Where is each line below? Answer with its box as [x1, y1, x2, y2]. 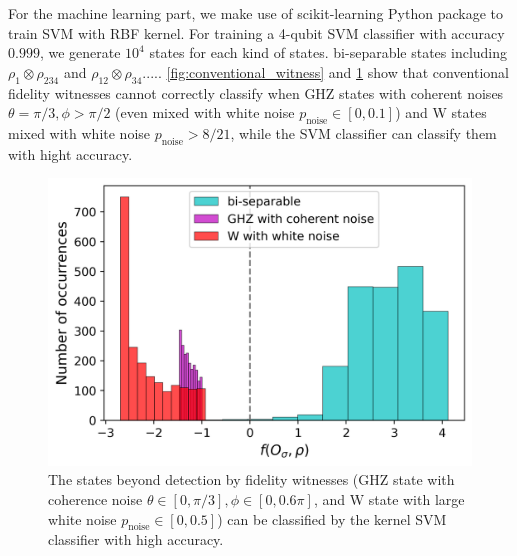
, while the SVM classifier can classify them [230, 122, 497, 143]
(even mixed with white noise [115, 102, 295, 123]
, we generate [39, 42, 121, 63]
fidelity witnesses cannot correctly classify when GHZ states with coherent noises [8, 82, 504, 103]
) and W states [395, 102, 487, 123]
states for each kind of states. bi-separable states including [149, 42, 508, 63]
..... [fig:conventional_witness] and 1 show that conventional [142, 61, 509, 82]
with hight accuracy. [8, 143, 133, 164]
